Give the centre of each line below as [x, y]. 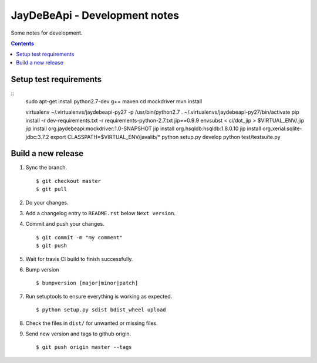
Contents [23, 43]
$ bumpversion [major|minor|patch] [87, 283]
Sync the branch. [46, 168]
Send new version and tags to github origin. [78, 334]
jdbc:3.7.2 [37, 137]
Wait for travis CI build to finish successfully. [79, 259]
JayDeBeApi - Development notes [95, 15]
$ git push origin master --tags [84, 347]
